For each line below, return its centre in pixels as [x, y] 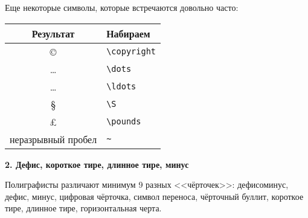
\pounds [124, 122]
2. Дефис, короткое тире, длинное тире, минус [97, 164]
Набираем [128, 33]
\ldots [121, 87]
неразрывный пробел [53, 139]
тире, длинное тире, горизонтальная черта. [83, 208]
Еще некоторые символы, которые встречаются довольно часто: [122, 7]
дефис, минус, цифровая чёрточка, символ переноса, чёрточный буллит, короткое [154, 196]
